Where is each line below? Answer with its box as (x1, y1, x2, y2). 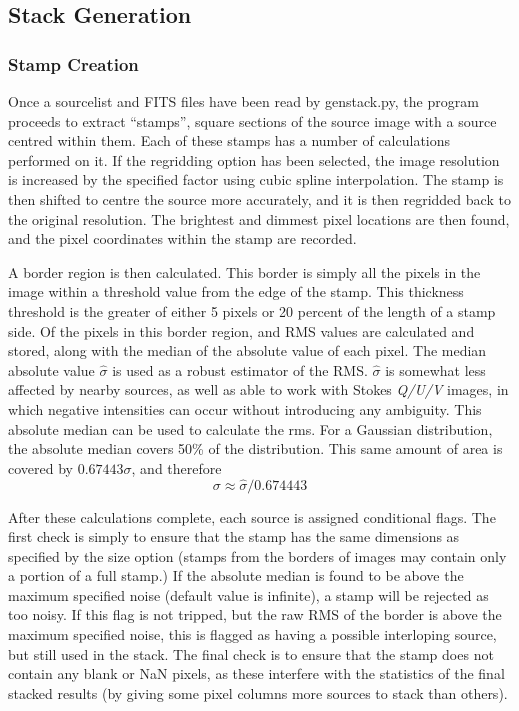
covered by (8, 457, 73, 478)
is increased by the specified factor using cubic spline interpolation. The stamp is (8, 169, 504, 190)
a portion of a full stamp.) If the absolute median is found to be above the (8, 565, 464, 586)
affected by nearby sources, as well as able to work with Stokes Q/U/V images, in (8, 379, 509, 400)
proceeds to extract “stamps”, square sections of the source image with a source (8, 110, 497, 131)
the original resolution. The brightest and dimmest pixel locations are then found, (8, 208, 510, 229)
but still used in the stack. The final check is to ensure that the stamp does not (8, 643, 494, 664)
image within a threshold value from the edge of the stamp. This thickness (8, 281, 464, 302)
